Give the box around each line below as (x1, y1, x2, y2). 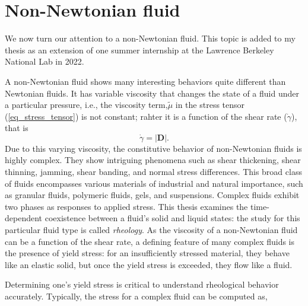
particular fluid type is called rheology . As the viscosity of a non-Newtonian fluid (5, 224, 298, 236)
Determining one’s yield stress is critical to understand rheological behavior (5, 278, 279, 291)
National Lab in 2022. (5, 55, 84, 68)
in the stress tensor (175, 98, 245, 111)
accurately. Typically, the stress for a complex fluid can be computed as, (5, 290, 268, 302)
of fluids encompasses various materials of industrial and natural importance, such (5, 177, 303, 189)
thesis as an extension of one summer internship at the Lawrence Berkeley (5, 43, 274, 56)
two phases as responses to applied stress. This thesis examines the (5, 200, 248, 212)
